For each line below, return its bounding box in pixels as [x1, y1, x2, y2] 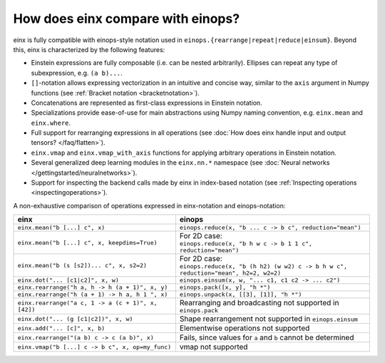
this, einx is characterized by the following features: [13, 45, 165, 53]
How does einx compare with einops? [13, 11, 240, 26]
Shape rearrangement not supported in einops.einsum [179, 314, 358, 324]
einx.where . [31, 118, 71, 127]
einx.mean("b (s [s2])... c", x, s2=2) [17, 261, 148, 269]
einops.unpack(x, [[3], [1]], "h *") [179, 291, 302, 299]
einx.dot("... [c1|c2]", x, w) [17, 277, 119, 285]
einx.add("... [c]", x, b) [17, 324, 106, 332]
